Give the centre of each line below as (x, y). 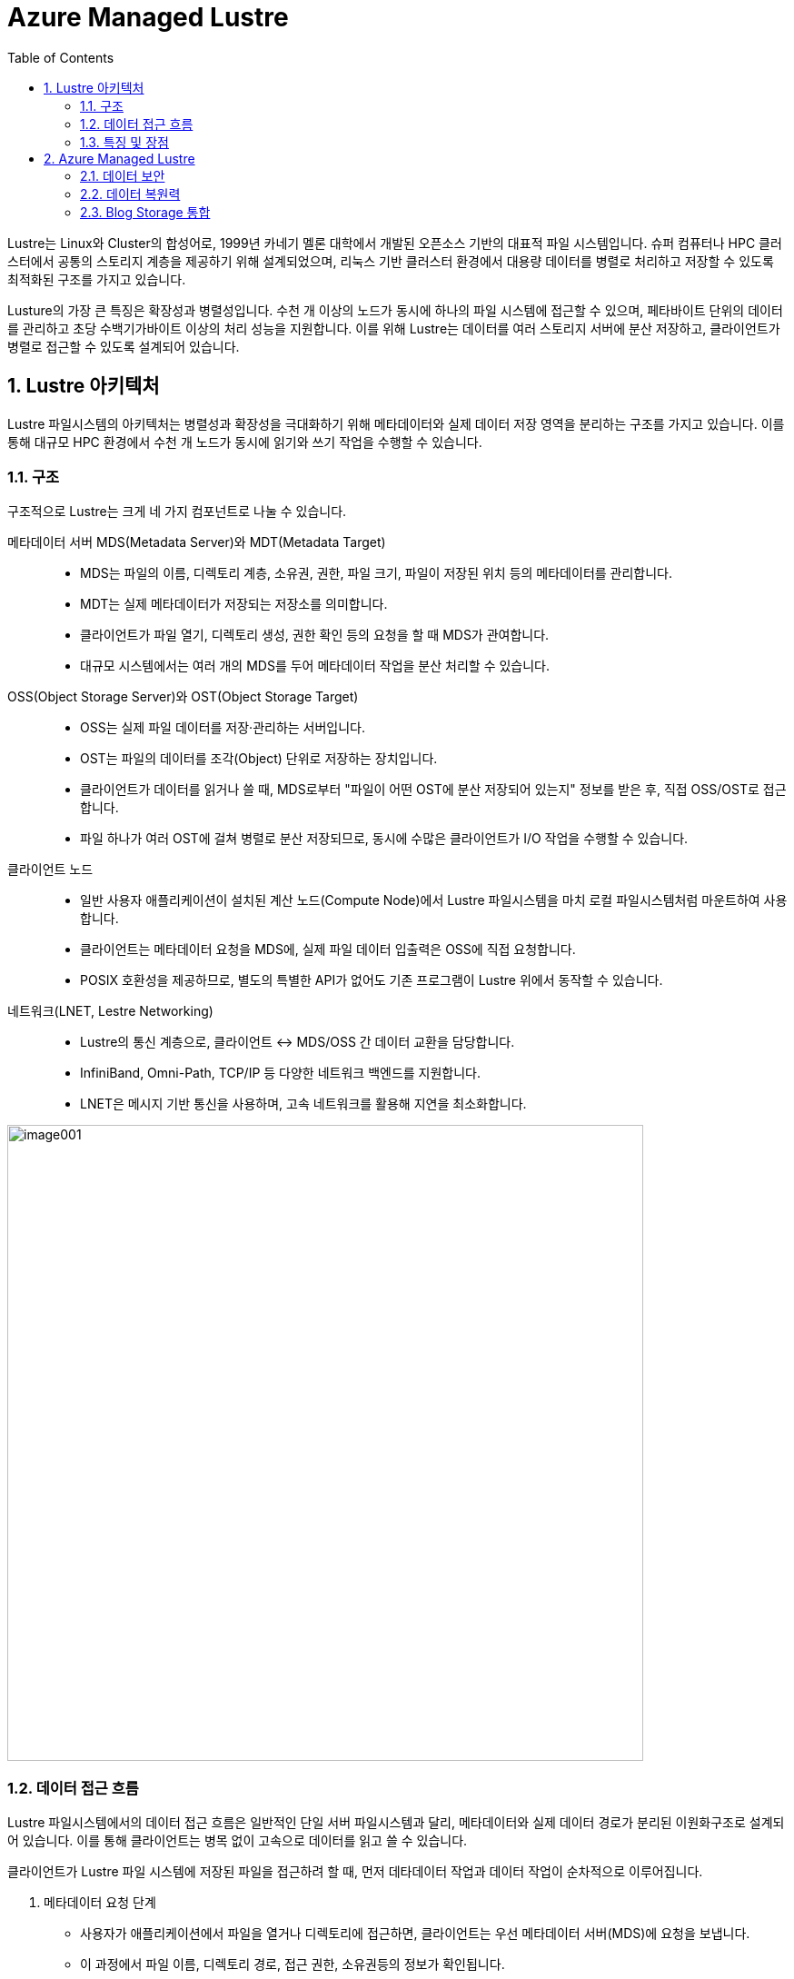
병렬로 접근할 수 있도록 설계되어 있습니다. (124, 346)
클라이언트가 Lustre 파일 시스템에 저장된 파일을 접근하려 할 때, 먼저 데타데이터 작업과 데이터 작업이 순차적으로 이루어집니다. (355, 1872)
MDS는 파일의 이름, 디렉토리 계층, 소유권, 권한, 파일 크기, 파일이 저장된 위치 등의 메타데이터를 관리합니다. (377, 573)
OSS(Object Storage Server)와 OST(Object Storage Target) (183, 697)
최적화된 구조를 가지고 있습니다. (97, 279)
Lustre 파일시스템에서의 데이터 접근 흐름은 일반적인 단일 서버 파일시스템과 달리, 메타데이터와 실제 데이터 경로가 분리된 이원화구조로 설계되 (396, 1823)
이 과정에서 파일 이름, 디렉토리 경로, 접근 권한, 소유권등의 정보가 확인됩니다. (293, 1964)
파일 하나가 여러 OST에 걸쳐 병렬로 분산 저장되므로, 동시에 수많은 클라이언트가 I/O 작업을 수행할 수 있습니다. (384, 839)
